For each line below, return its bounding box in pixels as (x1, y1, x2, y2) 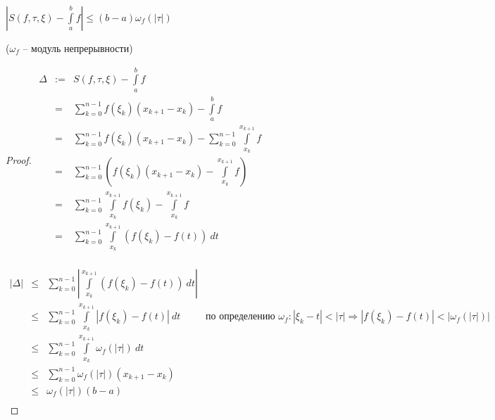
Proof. (6, 152, 32, 167)
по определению (206, 312, 275, 322)
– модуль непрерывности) (23, 41, 133, 55)
